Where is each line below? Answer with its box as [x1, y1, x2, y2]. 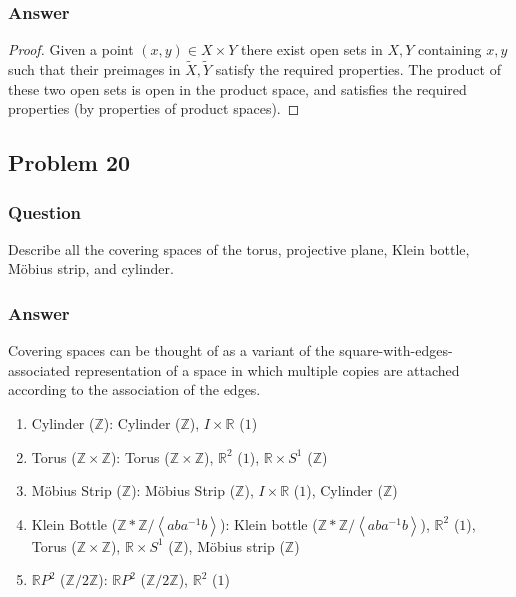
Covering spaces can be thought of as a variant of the [8, 340, 335, 361]
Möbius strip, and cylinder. [8, 258, 174, 279]
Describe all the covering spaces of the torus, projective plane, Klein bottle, [8, 238, 470, 259]
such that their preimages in [8, 59, 181, 80]
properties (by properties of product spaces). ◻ [8, 98, 300, 119]
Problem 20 [8, 147, 131, 178]
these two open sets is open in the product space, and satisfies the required [8, 78, 467, 99]
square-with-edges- [339, 340, 453, 361]
